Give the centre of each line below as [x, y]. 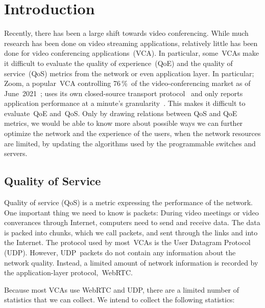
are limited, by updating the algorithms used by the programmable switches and [130, 143]
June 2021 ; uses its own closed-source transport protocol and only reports [124, 93]
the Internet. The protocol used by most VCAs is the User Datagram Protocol [127, 242]
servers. [16, 153]
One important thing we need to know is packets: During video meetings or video [131, 212]
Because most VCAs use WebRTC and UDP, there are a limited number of [122, 289]
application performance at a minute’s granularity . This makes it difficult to [125, 103]
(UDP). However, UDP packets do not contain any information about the [120, 252]
